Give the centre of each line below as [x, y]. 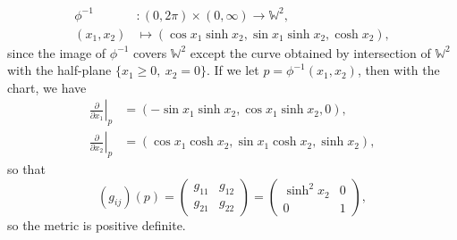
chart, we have [47, 87]
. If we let [233, 70]
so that [26, 169]
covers [150, 52]
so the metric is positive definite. [97, 224]
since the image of [57, 52]
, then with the [398, 70]
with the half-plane [59, 70]
